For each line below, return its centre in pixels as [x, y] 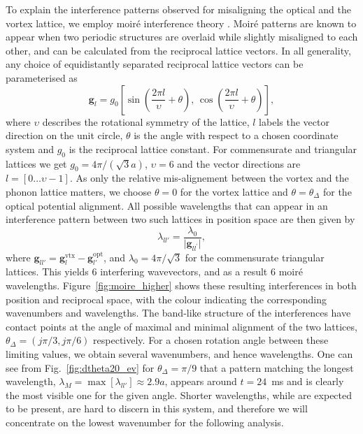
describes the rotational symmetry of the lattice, [146, 121]
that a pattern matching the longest [277, 367]
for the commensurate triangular [255, 257]
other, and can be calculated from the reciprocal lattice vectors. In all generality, [178, 50]
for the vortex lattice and [234, 191]
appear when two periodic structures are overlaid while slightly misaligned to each [182, 37]
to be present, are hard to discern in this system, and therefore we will [157, 408]
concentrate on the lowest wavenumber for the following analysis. [145, 422]
